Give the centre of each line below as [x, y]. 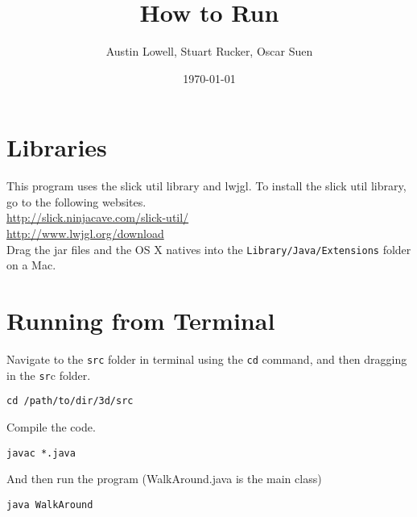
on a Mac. [31, 265]
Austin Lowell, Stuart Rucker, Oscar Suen [209, 51]
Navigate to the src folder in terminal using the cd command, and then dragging [207, 359]
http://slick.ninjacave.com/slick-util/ [98, 217]
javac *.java [41, 453]
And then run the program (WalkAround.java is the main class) [164, 479]
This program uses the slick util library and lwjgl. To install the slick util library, [206, 186]
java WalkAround [50, 504]
